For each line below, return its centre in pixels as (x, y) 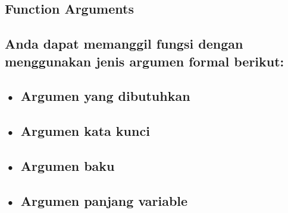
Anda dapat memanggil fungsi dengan (124, 44)
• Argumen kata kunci (77, 131)
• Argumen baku (60, 165)
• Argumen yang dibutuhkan (98, 96)
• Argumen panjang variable (96, 200)
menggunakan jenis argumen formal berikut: (145, 61)
